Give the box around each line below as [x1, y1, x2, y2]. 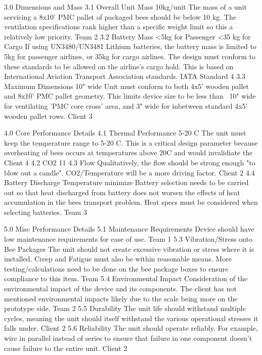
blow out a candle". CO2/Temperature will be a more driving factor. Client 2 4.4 [4, 167, 255, 177]
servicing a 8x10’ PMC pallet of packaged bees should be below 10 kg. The [4, 11, 236, 22]
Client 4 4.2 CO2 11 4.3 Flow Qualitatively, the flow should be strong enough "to [4, 157, 255, 167]
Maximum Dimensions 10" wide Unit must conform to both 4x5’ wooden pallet [4, 80, 249, 91]
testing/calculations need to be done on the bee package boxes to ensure [4, 263, 229, 274]
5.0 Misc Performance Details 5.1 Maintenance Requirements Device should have [4, 224, 254, 234]
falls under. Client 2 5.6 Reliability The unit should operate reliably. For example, [4, 323, 258, 333]
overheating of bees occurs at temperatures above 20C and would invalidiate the [4, 147, 253, 158]
